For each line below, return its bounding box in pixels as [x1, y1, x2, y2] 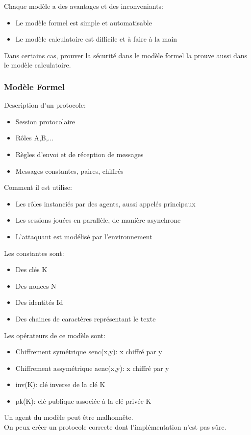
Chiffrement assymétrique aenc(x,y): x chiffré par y [15, 363, 169, 373]
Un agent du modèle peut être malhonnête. [4, 412, 133, 422]
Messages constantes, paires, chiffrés [15, 165, 124, 176]
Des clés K [15, 264, 48, 275]
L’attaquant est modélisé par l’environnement [15, 231, 152, 241]
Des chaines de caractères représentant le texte [15, 313, 156, 323]
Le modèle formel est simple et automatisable [15, 17, 152, 27]
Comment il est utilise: [4, 182, 72, 192]
